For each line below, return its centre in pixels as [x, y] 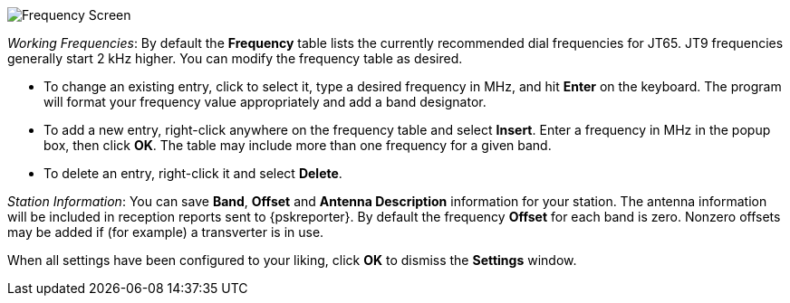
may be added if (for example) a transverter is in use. [166, 232]
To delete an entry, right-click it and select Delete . [193, 173]
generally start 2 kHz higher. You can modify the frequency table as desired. [235, 58]
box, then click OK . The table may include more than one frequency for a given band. [298, 145]
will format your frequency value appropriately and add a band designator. [265, 102]
